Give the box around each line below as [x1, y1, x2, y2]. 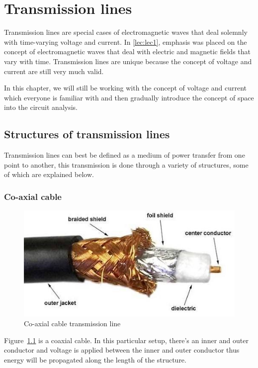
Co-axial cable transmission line [24, 318, 121, 328]
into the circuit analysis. [4, 102, 78, 112]
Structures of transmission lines [4, 126, 170, 142]
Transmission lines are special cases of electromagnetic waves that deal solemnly [4, 27, 248, 37]
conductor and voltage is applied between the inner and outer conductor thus [4, 345, 240, 355]
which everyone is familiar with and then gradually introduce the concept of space [4, 92, 254, 102]
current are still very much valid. [4, 66, 104, 76]
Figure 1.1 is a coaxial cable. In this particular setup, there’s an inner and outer [4, 335, 249, 345]
